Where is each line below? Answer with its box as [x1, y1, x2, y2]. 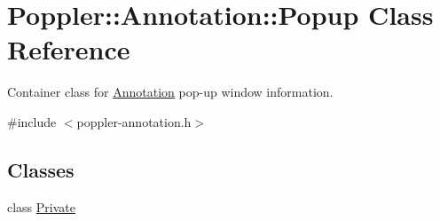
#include [7, 112, 57, 130]
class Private [7, 197, 75, 216]
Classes [7, 155, 75, 183]
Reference [7, 31, 130, 67]
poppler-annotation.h [76, 112, 192, 130]
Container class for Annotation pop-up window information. [7, 83, 334, 101]
